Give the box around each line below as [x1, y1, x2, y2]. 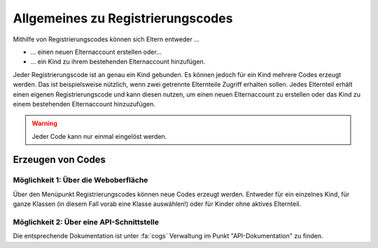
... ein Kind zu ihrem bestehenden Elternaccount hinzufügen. [30, 57, 206, 66]
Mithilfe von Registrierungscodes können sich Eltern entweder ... [13, 35, 199, 43]
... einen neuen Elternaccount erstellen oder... [30, 48, 162, 56]
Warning [31, 119, 57, 128]
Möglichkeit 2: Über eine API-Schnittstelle [13, 217, 159, 227]
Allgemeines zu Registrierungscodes [13, 11, 233, 26]
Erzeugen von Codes [13, 154, 106, 166]
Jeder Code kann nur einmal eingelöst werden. [31, 132, 167, 140]
